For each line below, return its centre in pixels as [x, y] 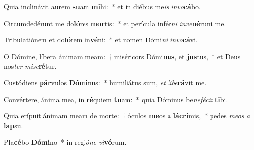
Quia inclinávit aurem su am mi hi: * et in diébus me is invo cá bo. [102, 6]
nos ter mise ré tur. [30, 66]
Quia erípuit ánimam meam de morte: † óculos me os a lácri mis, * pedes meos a [127, 116]
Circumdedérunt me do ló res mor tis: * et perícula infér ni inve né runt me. [115, 23]
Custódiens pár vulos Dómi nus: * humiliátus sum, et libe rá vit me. [105, 82]
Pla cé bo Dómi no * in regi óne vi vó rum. [65, 142]
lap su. [14, 125]
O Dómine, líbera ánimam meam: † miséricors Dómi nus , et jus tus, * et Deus [122, 56]
